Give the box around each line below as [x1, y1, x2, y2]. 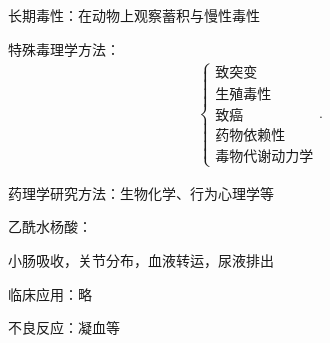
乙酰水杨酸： [8, 216, 92, 237]
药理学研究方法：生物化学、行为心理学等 [8, 182, 274, 203]
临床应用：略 [8, 283, 92, 304]
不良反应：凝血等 [8, 317, 120, 338]
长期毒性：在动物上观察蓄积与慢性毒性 [8, 5, 260, 25]
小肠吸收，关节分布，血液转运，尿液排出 [8, 250, 274, 271]
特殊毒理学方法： [8, 38, 120, 59]
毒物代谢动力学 [215, 149, 314, 164]
